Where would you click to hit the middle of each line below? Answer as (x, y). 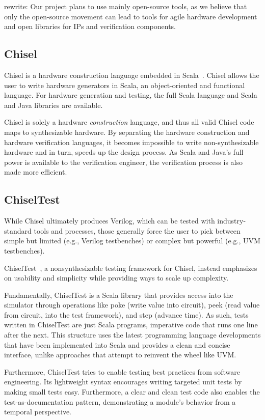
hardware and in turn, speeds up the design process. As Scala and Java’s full (124, 152)
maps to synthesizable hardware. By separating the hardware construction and (127, 132)
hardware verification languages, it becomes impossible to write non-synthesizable (131, 142)
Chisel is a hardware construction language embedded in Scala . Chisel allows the (132, 75)
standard (18, 230)
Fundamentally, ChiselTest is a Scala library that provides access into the (119, 295)
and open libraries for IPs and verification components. (90, 26)
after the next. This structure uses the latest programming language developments (132, 335)
